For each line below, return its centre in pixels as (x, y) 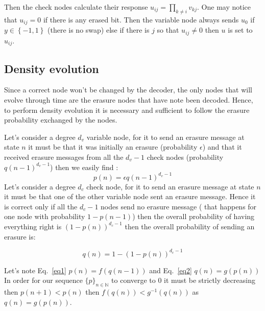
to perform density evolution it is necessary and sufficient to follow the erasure (127, 110)
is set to (240, 30)
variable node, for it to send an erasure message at (165, 137)
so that (168, 30)
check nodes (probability (185, 157)
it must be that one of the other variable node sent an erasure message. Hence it (130, 196)
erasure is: (20, 236)
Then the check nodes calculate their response (76, 7)
